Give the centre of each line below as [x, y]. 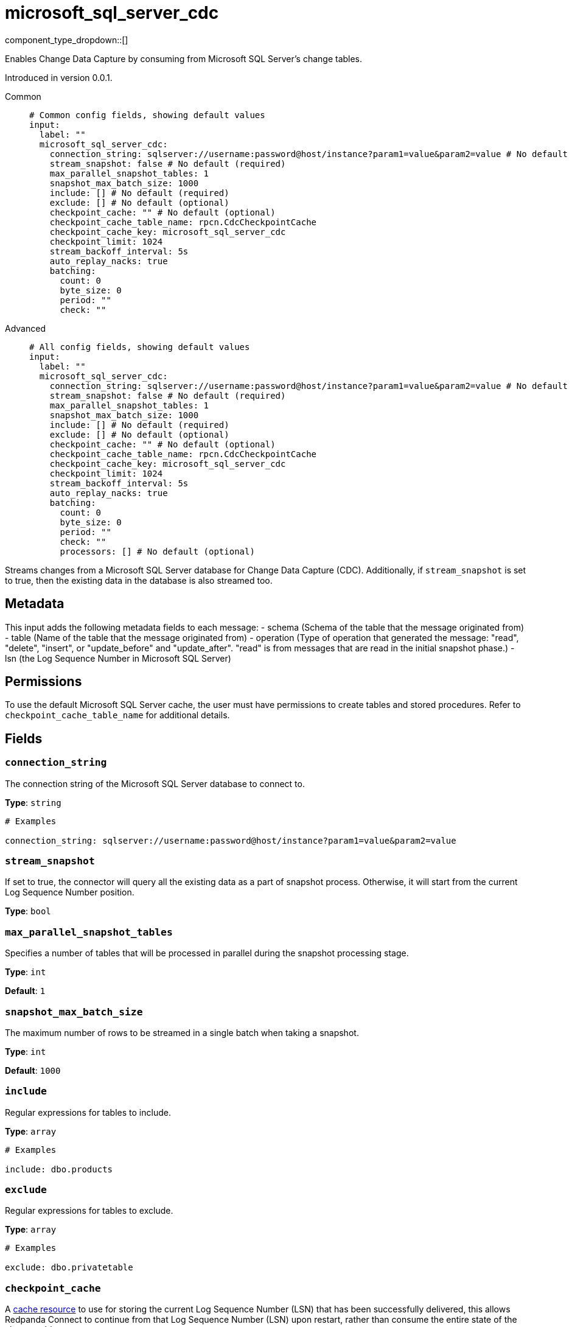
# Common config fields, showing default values [147, 115]
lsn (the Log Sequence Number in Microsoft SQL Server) [118, 658]
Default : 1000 [33, 1070]
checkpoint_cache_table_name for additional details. [117, 715]
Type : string [33, 802]
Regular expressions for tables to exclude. [89, 1211]
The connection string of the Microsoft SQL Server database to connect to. [155, 783]
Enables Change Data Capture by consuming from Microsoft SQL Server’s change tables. [184, 58]
